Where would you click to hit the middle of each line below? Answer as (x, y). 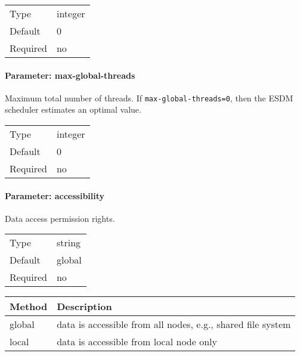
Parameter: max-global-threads (70, 75)
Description (84, 307)
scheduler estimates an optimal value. (73, 109)
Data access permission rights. (60, 218)
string (69, 243)
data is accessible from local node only (137, 342)
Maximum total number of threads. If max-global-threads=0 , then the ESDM (149, 97)
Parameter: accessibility (55, 195)
